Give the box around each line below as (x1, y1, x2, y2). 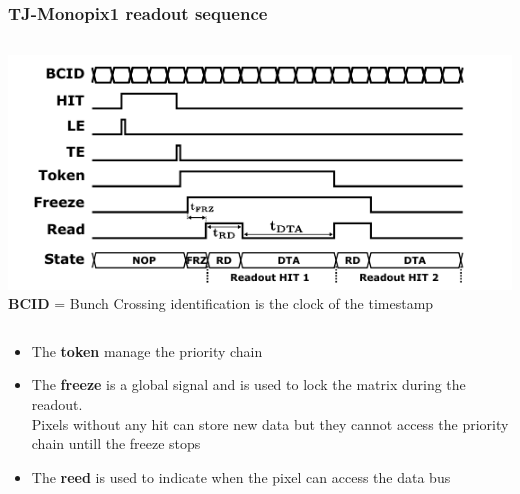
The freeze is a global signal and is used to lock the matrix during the (31, 374, 466, 395)
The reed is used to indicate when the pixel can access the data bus (31, 466, 451, 487)
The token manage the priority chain (31, 340, 263, 361)
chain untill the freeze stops (31, 433, 201, 454)
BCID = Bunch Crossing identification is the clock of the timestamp (8, 293, 434, 314)
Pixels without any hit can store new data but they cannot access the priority (31, 413, 509, 434)
